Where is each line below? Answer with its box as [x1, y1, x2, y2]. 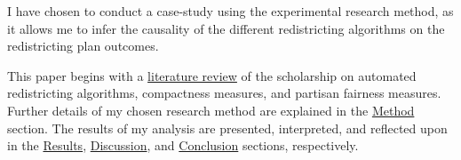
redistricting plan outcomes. [7, 36, 159, 55]
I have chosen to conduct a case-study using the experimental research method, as [7, 2, 454, 20]
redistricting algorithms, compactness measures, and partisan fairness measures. [7, 84, 441, 102]
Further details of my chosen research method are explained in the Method [7, 100, 415, 119]
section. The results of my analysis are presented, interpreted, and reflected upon [7, 118, 448, 137]
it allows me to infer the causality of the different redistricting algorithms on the [7, 19, 445, 37]
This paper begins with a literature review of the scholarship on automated [7, 66, 417, 84]
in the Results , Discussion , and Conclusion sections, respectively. [7, 136, 359, 155]
